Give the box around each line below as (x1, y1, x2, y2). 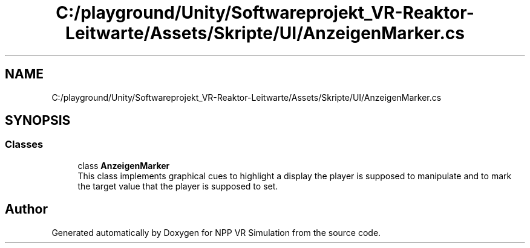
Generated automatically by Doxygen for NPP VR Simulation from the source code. (51, 227, 381, 238)
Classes (5, 138, 44, 151)
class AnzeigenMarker (77, 160, 170, 171)
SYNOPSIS (5, 113, 71, 129)
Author (5, 202, 48, 217)
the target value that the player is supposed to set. (77, 180, 278, 191)
